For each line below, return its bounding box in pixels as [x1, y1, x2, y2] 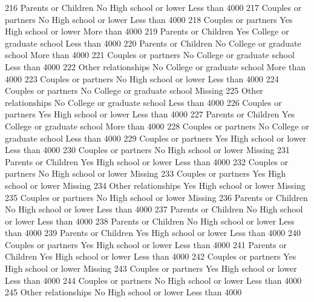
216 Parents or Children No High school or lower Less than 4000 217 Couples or [5, 1, 302, 13]
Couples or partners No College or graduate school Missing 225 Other [5, 84, 263, 97]
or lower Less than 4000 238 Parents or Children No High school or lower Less [5, 214, 295, 227]
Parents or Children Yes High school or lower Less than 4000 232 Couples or [5, 155, 289, 168]
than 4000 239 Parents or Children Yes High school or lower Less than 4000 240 [5, 226, 301, 239]
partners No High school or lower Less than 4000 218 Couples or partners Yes [5, 13, 293, 25]
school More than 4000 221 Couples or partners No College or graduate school [5, 48, 295, 61]
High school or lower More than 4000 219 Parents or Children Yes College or [5, 25, 289, 38]
